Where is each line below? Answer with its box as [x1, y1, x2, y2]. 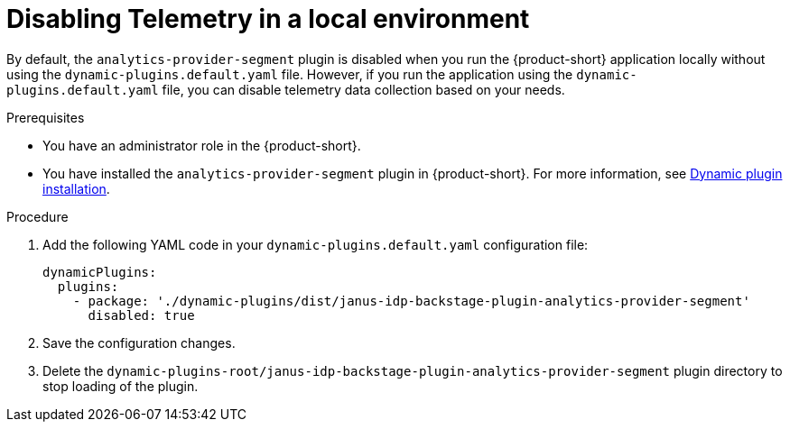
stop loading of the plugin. [42, 378, 199, 394]
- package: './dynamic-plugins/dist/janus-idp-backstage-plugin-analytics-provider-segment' [72, 293, 750, 308]
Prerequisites [6, 109, 85, 125]
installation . [42, 180, 110, 196]
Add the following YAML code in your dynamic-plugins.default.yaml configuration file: [42, 236, 589, 252]
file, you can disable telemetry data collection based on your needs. [162, 81, 565, 97]
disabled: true [88, 307, 195, 323]
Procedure [6, 208, 69, 224]
